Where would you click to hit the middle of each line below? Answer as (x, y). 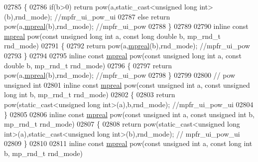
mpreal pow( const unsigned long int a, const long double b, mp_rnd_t (112, 36)
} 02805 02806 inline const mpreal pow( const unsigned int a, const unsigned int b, (129, 114)
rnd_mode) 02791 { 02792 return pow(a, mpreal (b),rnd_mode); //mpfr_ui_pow (127, 46)
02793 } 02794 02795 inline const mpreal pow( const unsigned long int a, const (123, 55)
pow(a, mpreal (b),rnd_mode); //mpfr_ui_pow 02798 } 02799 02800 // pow (120, 75)
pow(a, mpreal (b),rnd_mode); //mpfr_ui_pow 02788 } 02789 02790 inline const (126, 26)
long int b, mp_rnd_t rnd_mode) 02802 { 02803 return (90, 94)
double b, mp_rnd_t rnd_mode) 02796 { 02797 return (88, 65)
